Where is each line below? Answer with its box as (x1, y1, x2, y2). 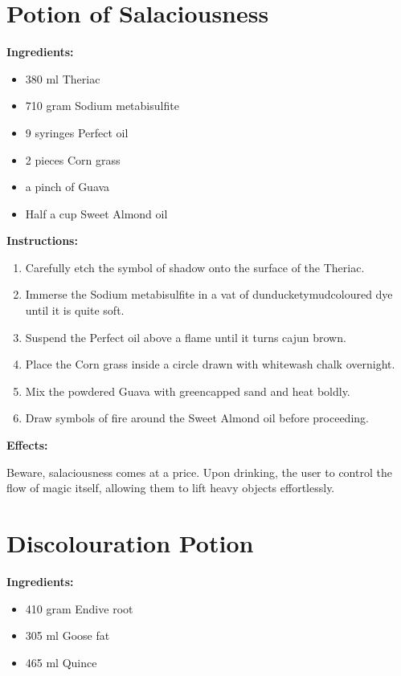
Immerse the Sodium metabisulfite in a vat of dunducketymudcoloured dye (25, 286, 393, 303)
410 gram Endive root (25, 600, 133, 617)
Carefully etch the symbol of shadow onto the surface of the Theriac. (25, 259, 365, 275)
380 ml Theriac (25, 70, 100, 87)
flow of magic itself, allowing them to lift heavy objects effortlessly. (6, 479, 335, 496)
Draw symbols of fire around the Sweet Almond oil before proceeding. (25, 409, 369, 426)
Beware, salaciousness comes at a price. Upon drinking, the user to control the (6, 463, 392, 480)
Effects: (6, 437, 48, 454)
